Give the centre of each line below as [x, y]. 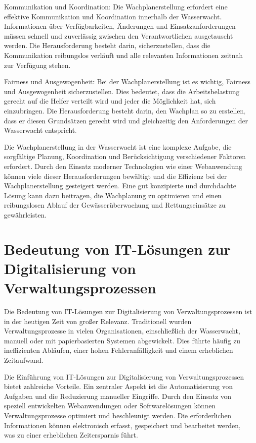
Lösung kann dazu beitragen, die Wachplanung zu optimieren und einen [113, 195]
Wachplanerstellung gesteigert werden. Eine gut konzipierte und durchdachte [120, 186]
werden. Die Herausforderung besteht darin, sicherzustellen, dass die [107, 45]
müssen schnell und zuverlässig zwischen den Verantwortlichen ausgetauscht [119, 35]
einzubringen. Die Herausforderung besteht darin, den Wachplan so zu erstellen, [125, 110]
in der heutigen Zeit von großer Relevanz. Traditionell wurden [98, 321]
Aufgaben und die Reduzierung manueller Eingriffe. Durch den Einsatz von [118, 396]
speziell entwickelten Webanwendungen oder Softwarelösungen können [110, 406]
